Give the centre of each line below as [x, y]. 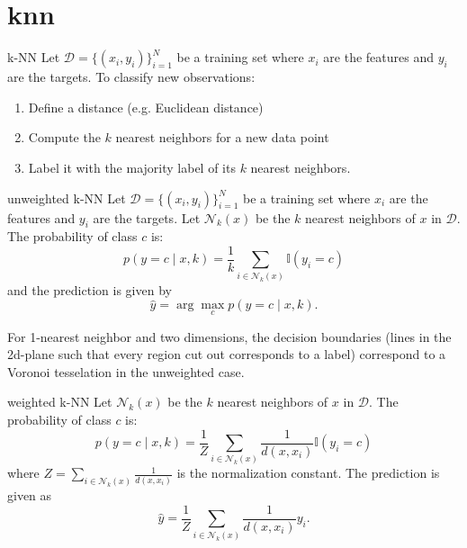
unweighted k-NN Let [67, 198]
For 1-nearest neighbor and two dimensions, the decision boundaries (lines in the [229, 336]
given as [30, 495]
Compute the [64, 137]
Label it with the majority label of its [132, 167]
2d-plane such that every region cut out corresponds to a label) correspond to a [227, 354]
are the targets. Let [147, 217]
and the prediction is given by [90, 289]
